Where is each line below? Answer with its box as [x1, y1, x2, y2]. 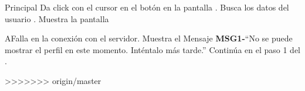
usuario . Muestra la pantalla [5, 12, 109, 24]
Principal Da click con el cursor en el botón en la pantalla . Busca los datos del [5, 1, 289, 13]
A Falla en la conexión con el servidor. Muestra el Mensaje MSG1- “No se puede [5, 32, 293, 44]
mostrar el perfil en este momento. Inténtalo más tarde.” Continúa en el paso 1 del [5, 43, 301, 55]
